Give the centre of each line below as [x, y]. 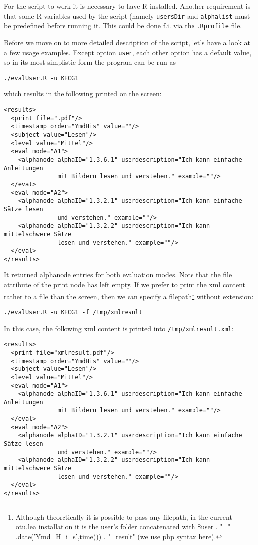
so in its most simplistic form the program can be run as [90, 62]
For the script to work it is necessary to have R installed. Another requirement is [127, 6]
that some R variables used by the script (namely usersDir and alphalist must [127, 16]
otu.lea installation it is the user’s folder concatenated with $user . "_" [123, 526]
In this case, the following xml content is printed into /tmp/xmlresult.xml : [119, 328]
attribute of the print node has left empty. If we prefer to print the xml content [125, 285]
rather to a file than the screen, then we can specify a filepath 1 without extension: [129, 295]
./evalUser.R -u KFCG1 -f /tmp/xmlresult [73, 312]
